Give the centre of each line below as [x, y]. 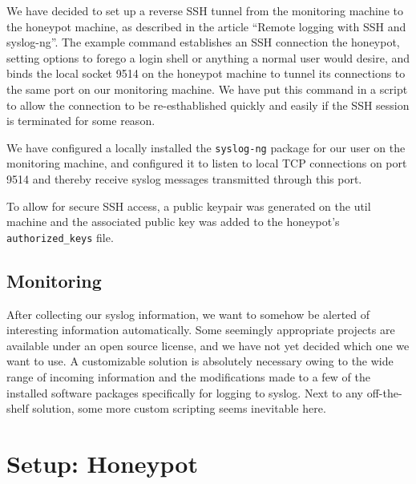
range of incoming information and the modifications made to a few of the [189, 377]
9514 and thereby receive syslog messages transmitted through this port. [184, 179]
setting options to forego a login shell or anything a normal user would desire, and [208, 57]
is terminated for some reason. [81, 121]
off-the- [384, 392]
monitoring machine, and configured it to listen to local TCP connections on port [207, 163]
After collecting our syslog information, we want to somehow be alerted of [188, 314]
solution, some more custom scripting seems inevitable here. [179, 408]
